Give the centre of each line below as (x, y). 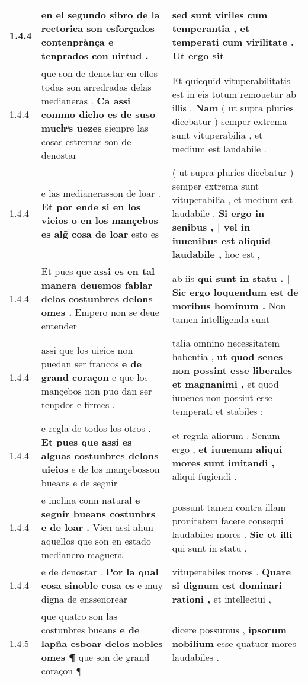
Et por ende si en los (91, 206)
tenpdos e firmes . (78, 404)
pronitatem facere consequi (228, 520)
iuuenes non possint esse (222, 397)
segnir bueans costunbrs (98, 513)
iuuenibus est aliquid (222, 240)
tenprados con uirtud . (95, 55)
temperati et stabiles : (218, 411)
